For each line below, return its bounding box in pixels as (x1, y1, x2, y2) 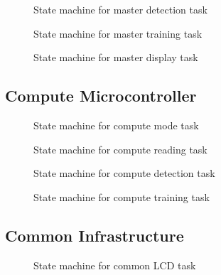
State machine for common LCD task (33, 257, 196, 272)
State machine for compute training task (33, 189, 210, 204)
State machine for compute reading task (33, 141, 207, 156)
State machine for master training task (33, 26, 203, 41)
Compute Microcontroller (5, 85, 197, 107)
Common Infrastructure (5, 224, 184, 246)
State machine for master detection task (33, 2, 207, 16)
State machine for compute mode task (33, 117, 199, 132)
